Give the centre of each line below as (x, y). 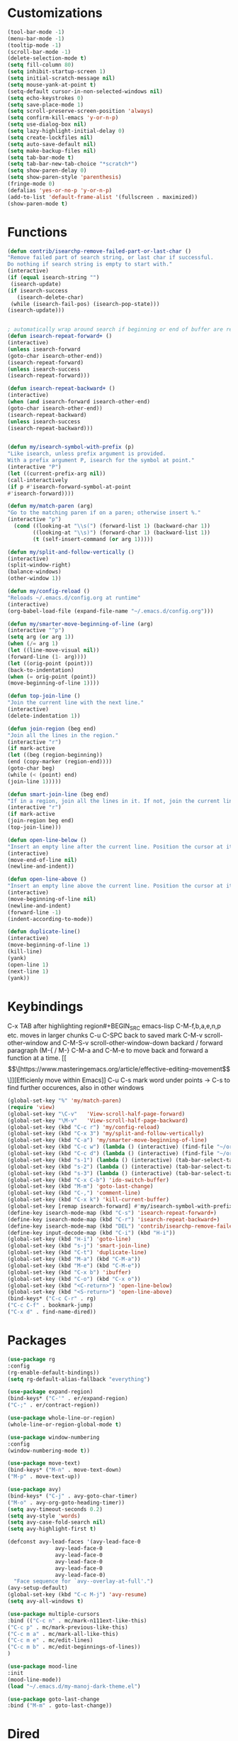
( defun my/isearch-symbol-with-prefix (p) (71, 447)
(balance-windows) (34, 572)
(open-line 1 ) (28, 965)
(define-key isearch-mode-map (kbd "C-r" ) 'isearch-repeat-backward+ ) (114, 1219)
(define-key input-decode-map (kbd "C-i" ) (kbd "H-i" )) (91, 1233)
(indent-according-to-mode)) (50, 919)
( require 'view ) (31, 1107)
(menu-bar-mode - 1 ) (36, 38)
